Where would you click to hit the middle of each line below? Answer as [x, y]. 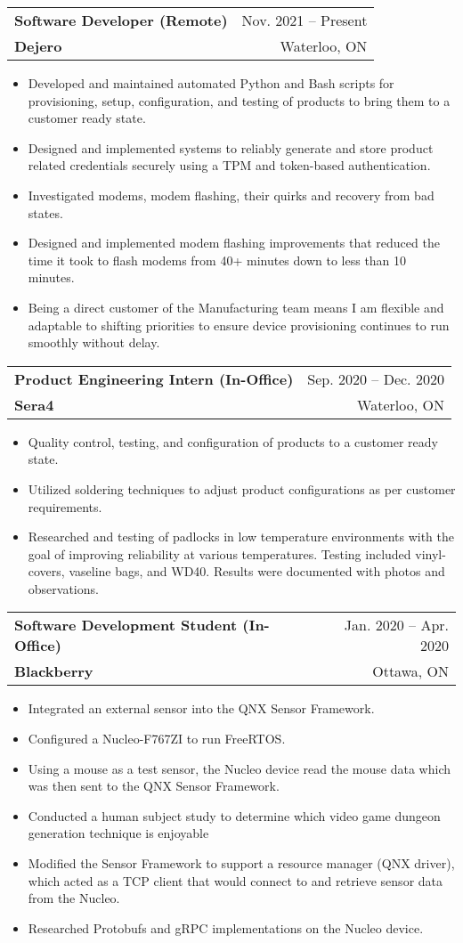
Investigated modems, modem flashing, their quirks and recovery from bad [231, 195]
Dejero [38, 46]
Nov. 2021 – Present [305, 20]
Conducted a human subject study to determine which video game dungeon [234, 815]
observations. [63, 588]
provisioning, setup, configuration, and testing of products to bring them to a [239, 100]
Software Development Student [126, 625]
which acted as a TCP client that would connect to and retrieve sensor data [236, 880]
